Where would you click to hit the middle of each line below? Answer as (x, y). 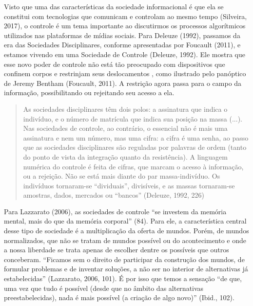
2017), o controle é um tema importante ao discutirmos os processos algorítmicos (125, 26)
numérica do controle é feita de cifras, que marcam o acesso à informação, (133, 166)
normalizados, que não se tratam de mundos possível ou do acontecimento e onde (125, 240)
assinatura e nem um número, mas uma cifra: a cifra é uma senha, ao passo (136, 137)
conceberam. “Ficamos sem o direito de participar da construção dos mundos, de (124, 259)
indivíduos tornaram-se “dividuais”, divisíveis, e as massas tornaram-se (129, 185)
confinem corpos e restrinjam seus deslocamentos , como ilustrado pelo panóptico (125, 73)
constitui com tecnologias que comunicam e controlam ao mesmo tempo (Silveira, (126, 16)
